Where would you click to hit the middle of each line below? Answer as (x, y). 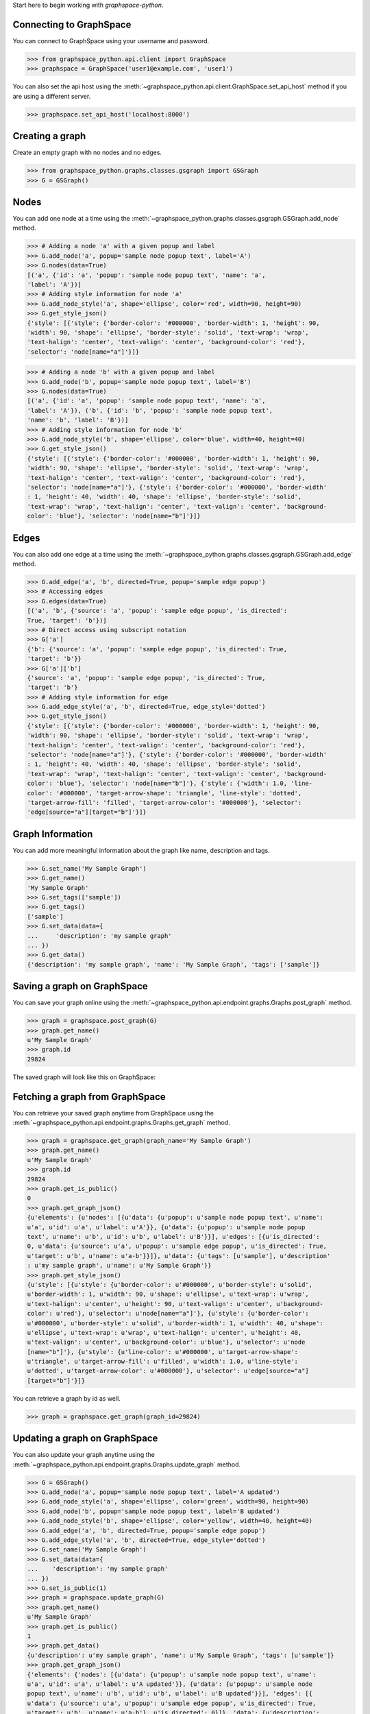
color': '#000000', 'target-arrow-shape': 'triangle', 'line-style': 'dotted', (164, 793)
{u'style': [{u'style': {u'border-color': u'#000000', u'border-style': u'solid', (170, 1284)
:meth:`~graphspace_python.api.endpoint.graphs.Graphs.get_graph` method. (121, 1123)
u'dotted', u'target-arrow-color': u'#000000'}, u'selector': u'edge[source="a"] (168, 1371)
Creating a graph (49, 136)
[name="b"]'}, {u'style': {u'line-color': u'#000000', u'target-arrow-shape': (162, 1352)
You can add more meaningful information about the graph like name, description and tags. (141, 850)
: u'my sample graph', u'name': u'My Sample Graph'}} (119, 1266)
